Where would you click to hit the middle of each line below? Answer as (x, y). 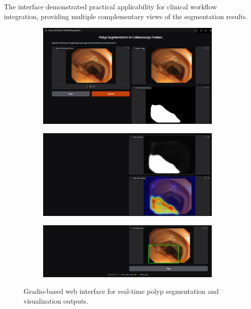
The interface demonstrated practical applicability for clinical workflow (111, 6)
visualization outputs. (56, 300)
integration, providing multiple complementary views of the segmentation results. (126, 16)
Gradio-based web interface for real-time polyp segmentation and (121, 291)
